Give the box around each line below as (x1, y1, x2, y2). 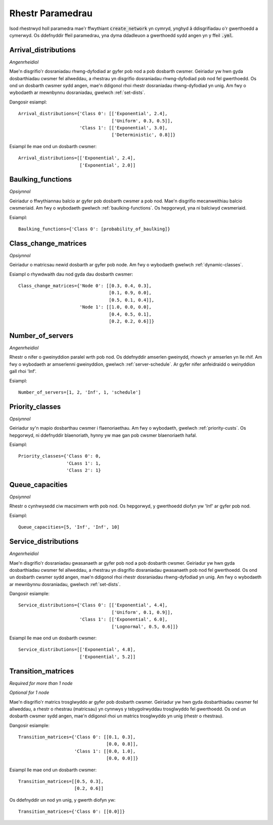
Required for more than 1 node (9, 680, 73, 686)
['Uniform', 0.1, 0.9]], (111, 609, 173, 615)
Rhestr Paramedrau (9, 8, 93, 19)
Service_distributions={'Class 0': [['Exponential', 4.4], (18, 602, 168, 608)
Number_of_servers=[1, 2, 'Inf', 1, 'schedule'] (18, 389, 141, 395)
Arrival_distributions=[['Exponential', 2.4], (18, 155, 136, 161)
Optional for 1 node (9, 690, 50, 696)
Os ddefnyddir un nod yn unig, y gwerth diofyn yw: (9, 797, 116, 803)
